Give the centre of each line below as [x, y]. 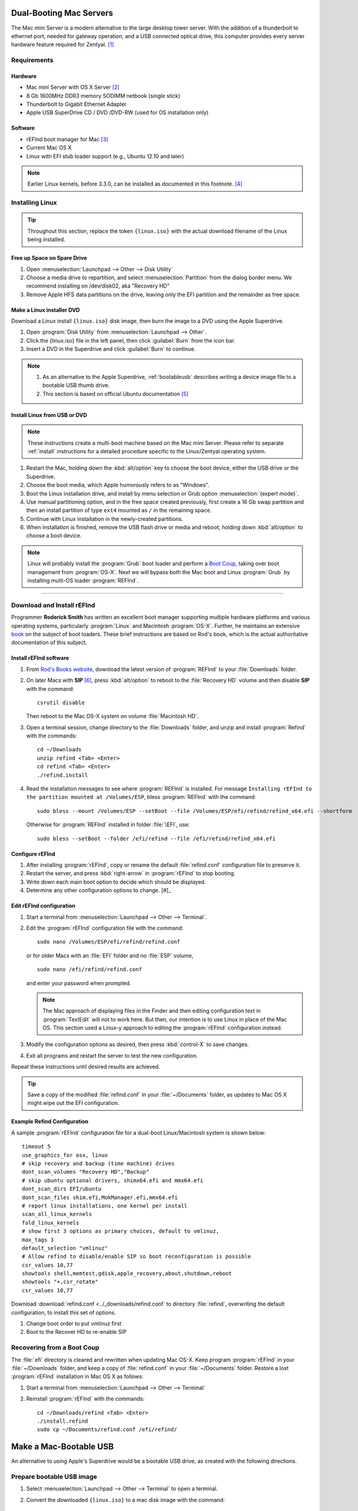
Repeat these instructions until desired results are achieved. [85, 1067]
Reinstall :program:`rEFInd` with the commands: [85, 1399]
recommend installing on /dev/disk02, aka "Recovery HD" [98, 286]
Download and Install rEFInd [53, 605]
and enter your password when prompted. [79, 983]
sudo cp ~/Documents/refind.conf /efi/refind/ [107, 1430]
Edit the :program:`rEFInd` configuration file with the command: [105, 928]
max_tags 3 [38, 1240]
